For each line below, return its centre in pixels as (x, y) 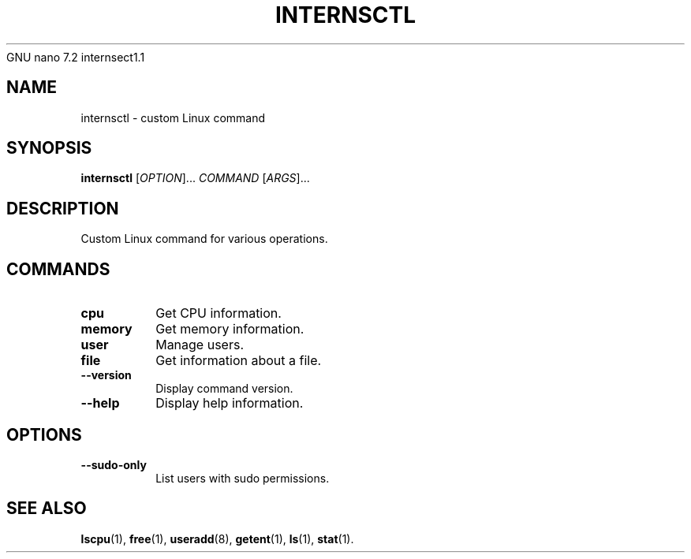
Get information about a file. (239, 361)
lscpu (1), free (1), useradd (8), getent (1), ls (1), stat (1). (217, 539)
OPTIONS (44, 434)
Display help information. (230, 403)
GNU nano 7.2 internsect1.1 (76, 57)
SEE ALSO (47, 509)
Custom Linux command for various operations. (204, 239)
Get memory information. (230, 329)
